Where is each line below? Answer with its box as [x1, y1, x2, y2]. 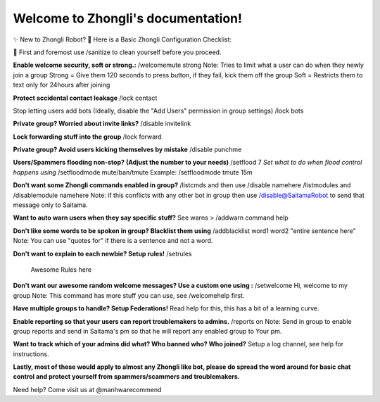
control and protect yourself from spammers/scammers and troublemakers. [13, 372, 241, 381]
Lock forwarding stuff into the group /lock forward [13, 132, 162, 141]
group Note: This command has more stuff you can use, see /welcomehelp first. [13, 291, 245, 299]
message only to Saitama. [13, 201, 88, 209]
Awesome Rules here [30, 265, 92, 274]
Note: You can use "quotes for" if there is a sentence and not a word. [13, 237, 213, 245]
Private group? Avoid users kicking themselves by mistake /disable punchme [13, 145, 242, 154]
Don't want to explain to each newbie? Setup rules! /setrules [13, 249, 192, 258]
